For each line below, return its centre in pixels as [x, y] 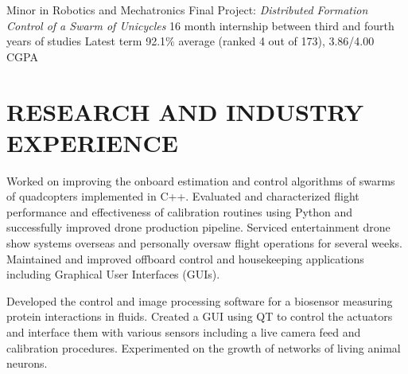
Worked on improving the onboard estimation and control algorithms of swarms [201, 180]
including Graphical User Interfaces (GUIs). [113, 274]
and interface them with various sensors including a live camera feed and [184, 332]
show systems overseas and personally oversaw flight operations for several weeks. [205, 243]
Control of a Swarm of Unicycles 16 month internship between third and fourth [200, 25]
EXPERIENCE [92, 142]
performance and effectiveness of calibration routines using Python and [180, 211]
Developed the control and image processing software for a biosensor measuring [200, 300]
